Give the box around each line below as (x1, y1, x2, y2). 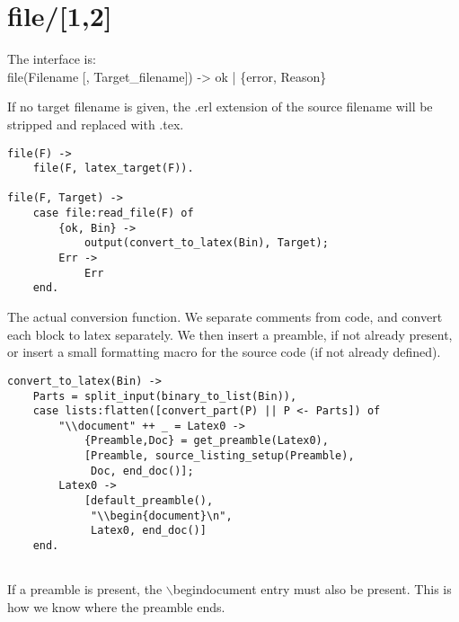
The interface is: (7, 49, 96, 68)
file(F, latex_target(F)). (32, 162, 194, 175)
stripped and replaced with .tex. (7, 114, 184, 133)
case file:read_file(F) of (32, 207, 194, 220)
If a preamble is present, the (7, 580, 163, 599)
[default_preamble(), (84, 494, 214, 508)
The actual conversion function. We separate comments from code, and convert (7, 307, 443, 326)
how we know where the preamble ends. (7, 597, 225, 616)
